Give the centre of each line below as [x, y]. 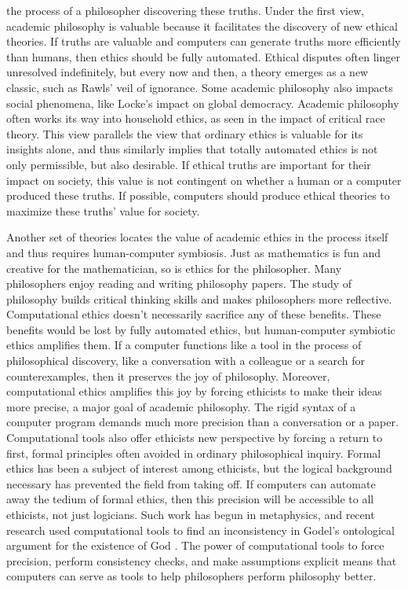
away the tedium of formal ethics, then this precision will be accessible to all [190, 499]
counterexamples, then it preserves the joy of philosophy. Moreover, [168, 375]
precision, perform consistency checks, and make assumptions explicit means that [202, 560]
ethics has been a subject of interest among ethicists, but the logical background [199, 468]
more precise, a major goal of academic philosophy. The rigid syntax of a [181, 406]
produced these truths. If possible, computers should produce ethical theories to [198, 195]
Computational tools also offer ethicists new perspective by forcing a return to [195, 438]
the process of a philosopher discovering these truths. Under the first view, [186, 10]
